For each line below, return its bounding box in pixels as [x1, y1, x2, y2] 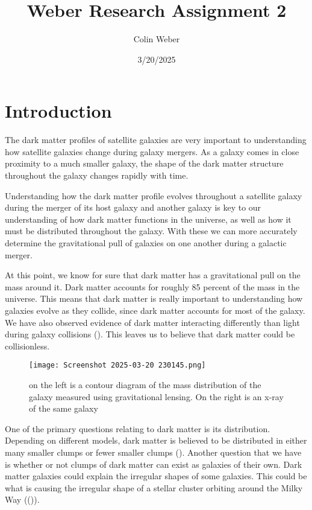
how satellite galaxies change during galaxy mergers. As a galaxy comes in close [5, 145, 299, 158]
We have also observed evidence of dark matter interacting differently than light [5, 316, 300, 328]
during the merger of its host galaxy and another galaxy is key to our [5, 201, 261, 214]
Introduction [5, 98, 112, 123]
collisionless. [5, 339, 50, 352]
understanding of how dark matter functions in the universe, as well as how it [5, 212, 292, 225]
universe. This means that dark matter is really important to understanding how [5, 292, 303, 305]
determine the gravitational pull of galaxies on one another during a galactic [5, 237, 287, 249]
